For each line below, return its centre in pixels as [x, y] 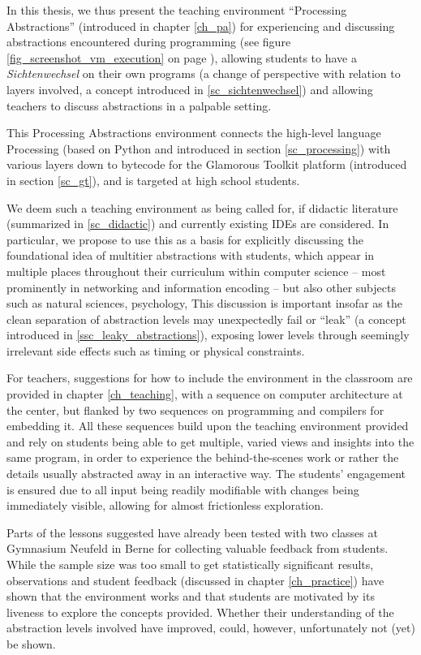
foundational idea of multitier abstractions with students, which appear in [191, 255]
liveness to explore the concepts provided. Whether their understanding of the [200, 612]
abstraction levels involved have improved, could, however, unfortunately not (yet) [211, 628]
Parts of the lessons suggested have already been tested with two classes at [192, 532]
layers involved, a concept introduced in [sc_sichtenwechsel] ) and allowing [190, 89]
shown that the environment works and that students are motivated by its [191, 596]
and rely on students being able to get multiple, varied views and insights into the [210, 441]
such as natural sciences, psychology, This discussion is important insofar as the [204, 303]
